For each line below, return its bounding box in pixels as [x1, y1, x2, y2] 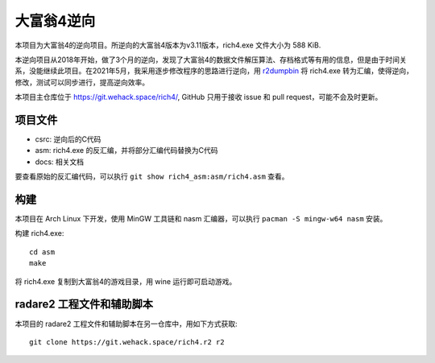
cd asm [29, 247, 56, 257]
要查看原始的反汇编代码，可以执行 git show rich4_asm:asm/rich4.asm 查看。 [14, 171, 289, 181]
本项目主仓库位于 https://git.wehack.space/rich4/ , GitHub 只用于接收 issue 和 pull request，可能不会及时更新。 [14, 93, 383, 102]
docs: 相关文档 [35, 157, 85, 167]
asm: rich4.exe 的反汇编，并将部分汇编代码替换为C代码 [35, 146, 218, 155]
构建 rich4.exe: [14, 229, 64, 238]
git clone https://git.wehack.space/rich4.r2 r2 [29, 337, 225, 346]
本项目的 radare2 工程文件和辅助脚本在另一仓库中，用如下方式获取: [14, 319, 238, 328]
